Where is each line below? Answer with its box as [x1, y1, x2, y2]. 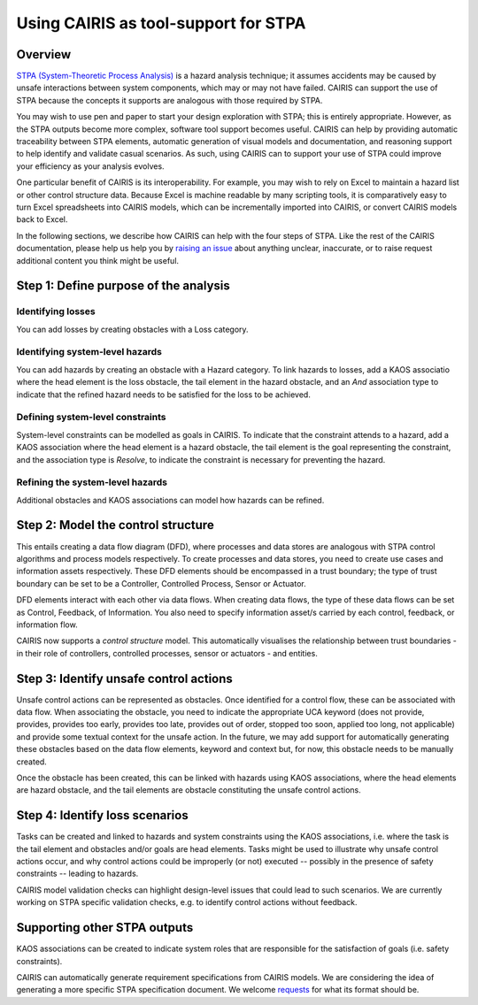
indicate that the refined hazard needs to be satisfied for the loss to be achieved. [16, 389, 312, 400]
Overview [16, 47, 72, 62]
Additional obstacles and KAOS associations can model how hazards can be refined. [16, 495, 325, 505]
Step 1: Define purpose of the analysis [16, 279, 230, 294]
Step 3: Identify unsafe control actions [16, 671, 234, 686]
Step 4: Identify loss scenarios [16, 808, 189, 823]
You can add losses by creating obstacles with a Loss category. [16, 324, 249, 334]
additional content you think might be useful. [16, 255, 180, 265]
